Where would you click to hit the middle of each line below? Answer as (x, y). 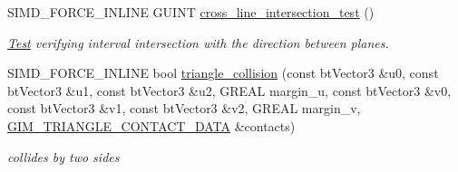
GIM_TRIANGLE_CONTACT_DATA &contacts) (151, 125)
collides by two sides (63, 156)
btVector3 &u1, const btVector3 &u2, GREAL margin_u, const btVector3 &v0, (229, 90)
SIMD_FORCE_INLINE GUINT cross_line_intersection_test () (191, 12)
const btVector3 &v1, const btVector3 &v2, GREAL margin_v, (184, 108)
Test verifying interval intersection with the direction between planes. (198, 42)
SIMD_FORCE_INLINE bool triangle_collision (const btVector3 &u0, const (223, 73)
